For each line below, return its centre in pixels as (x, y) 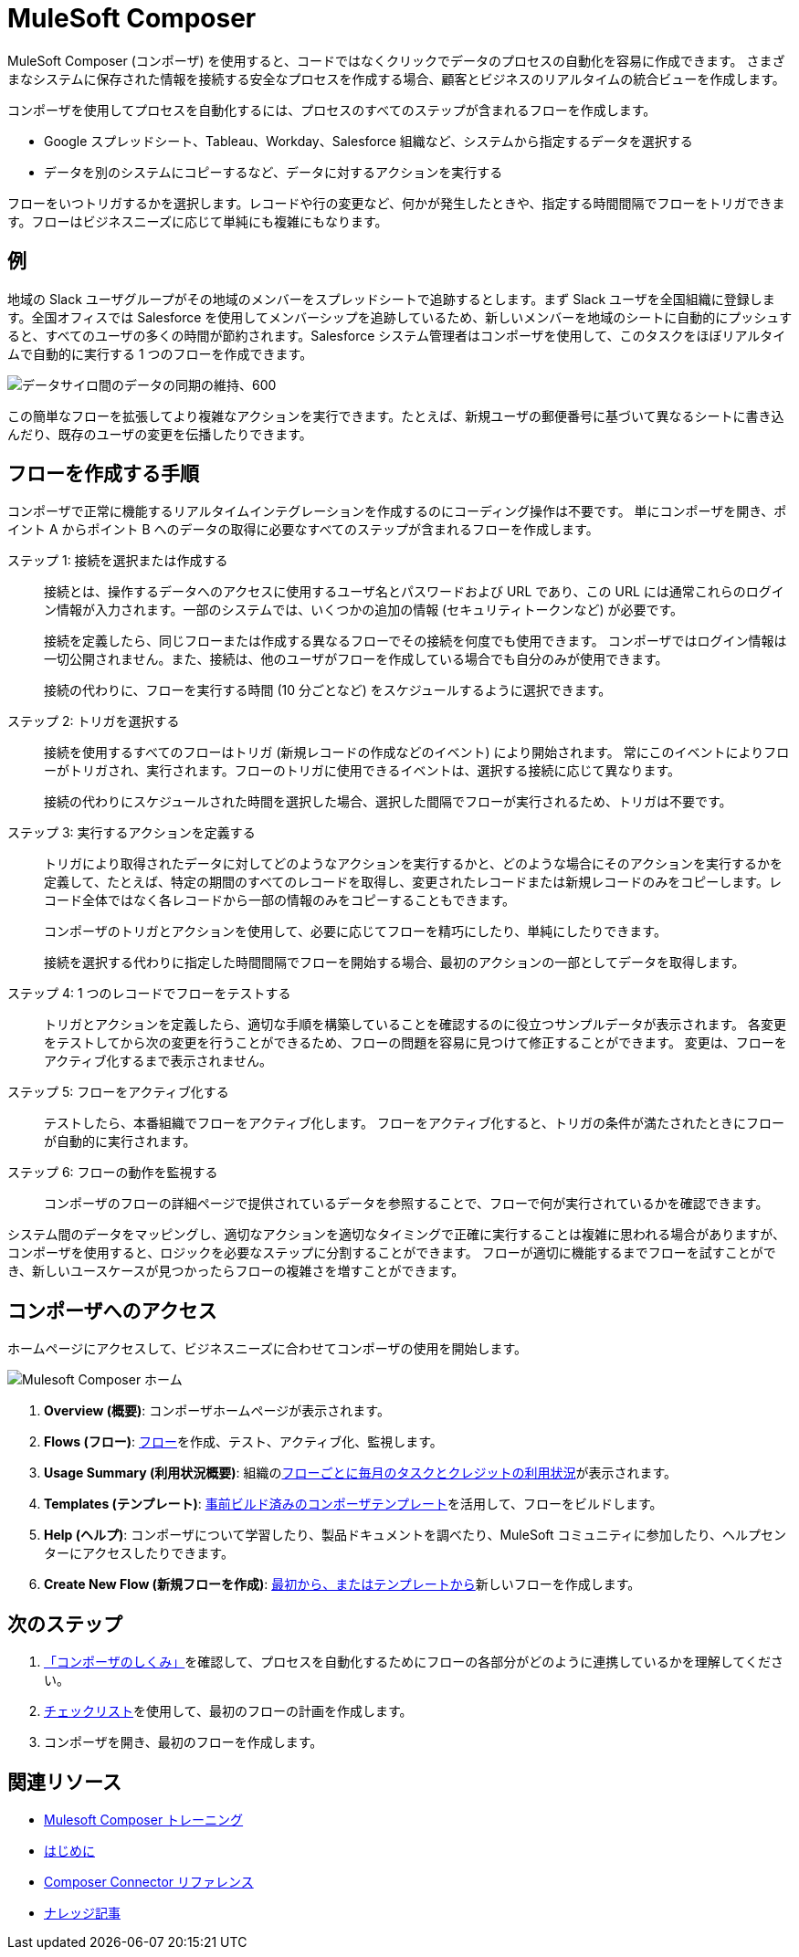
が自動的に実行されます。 (120, 1142)
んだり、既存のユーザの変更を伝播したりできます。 (160, 434)
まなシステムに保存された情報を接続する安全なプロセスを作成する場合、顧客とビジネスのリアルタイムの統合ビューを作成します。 (396, 79)
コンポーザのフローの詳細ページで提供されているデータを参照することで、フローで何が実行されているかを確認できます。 (406, 1204)
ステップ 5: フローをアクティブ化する (118, 1092)
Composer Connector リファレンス (149, 1881)
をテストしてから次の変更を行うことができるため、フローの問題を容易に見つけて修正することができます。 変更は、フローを (415, 1043)
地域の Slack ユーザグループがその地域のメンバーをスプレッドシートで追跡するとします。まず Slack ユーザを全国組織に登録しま (391, 299)
